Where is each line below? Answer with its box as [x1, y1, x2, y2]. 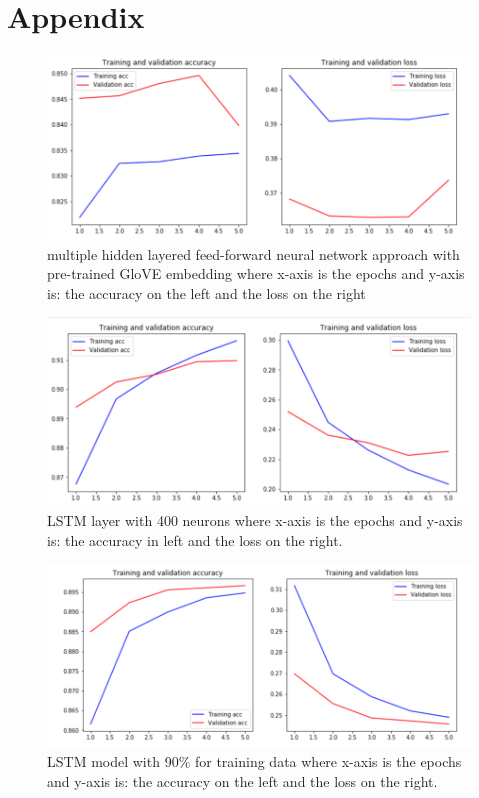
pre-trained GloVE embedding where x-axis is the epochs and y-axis [47, 263, 465, 284]
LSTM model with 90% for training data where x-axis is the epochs [47, 751, 462, 772]
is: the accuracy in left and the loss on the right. [47, 529, 343, 550]
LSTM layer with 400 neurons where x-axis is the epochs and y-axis [47, 510, 463, 530]
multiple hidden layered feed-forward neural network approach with [47, 243, 460, 264]
